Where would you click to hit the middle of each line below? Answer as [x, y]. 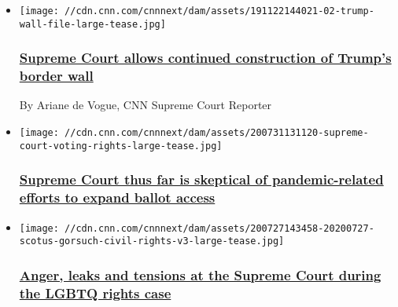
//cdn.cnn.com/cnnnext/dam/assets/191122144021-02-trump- [219, 11]
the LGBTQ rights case [95, 292]
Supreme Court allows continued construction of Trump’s [205, 58]
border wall [56, 76]
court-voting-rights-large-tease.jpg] [121, 146]
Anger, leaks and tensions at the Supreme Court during [200, 274]
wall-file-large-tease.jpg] [92, 24]
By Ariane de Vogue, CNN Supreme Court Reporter [146, 105]
